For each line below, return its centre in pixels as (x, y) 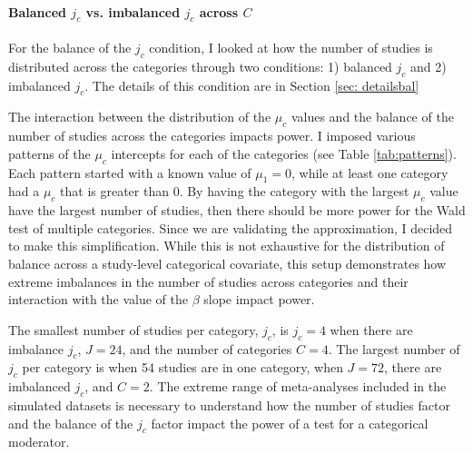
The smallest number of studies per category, (133, 329)
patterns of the (49, 153)
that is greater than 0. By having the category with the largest (235, 191)
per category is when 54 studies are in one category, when (182, 367)
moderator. (39, 442)
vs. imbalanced (133, 11)
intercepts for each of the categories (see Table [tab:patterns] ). (284, 153)
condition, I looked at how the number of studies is (291, 47)
